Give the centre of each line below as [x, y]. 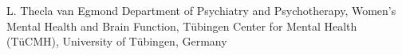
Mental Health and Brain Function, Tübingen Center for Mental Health [182, 26]
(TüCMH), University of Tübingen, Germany [117, 41]
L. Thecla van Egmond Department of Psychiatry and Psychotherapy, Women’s [201, 10]
